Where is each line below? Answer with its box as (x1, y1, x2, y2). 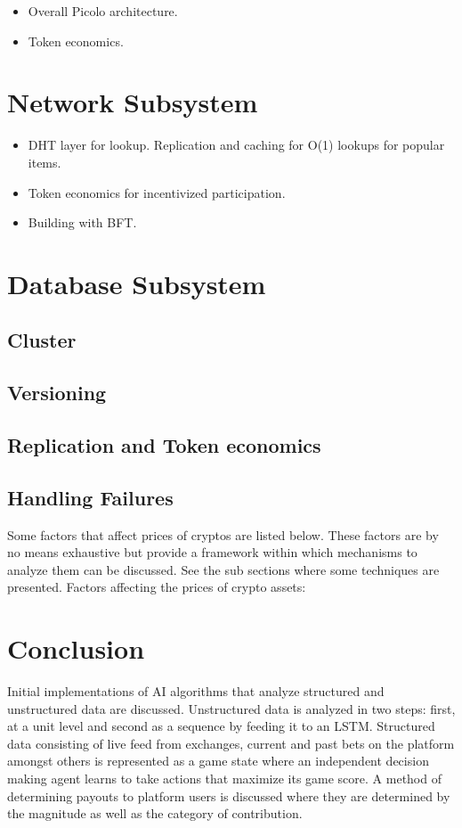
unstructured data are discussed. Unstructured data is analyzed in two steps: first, (7, 699, 456, 717)
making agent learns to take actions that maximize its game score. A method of (7, 769, 442, 788)
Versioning (7, 379, 107, 406)
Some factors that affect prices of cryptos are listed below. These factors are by (7, 525, 439, 544)
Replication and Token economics (7, 431, 321, 459)
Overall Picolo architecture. (28, 2, 178, 20)
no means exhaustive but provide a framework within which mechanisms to (7, 543, 417, 562)
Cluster (7, 326, 77, 354)
